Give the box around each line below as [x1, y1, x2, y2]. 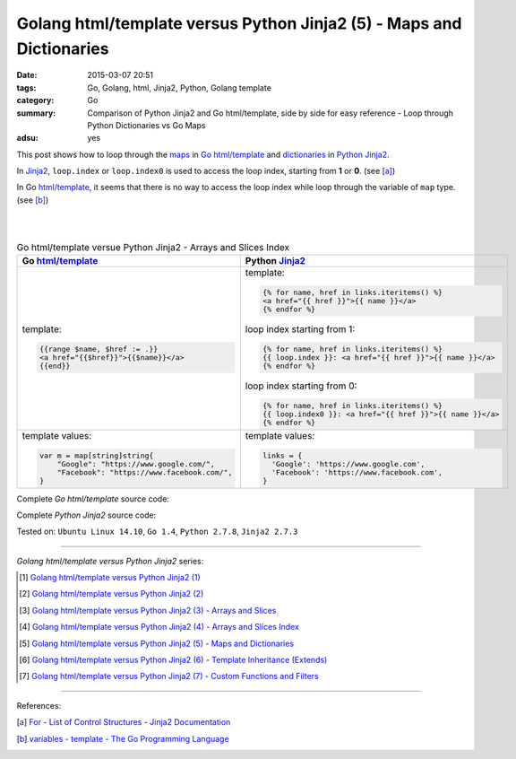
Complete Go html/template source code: [16, 493, 170, 504]
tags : [16, 82, 37, 93]
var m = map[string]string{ [39, 450, 154, 460]
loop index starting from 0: [245, 379, 357, 392]
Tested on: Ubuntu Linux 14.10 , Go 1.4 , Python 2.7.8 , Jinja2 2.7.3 [16, 526, 298, 537]
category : [16, 95, 55, 106]
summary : [16, 108, 56, 118]
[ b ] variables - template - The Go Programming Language [16, 733, 229, 744]
